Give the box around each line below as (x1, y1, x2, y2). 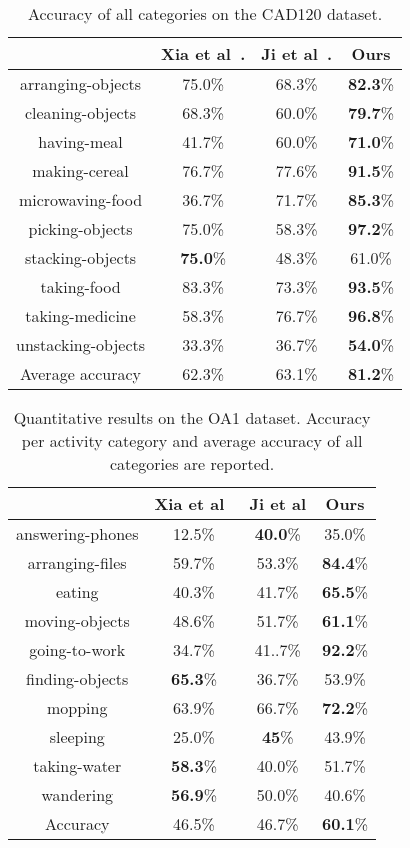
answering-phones (16, 522, 139, 545)
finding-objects (26, 667, 129, 690)
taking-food (40, 275, 121, 298)
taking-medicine (25, 304, 136, 327)
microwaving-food (18, 188, 143, 211)
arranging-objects (19, 72, 142, 95)
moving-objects (24, 609, 130, 632)
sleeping (49, 725, 105, 748)
